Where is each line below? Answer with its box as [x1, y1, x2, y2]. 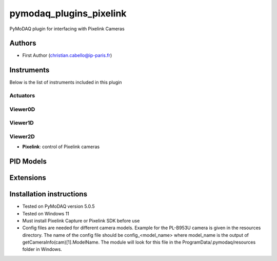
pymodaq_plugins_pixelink [9, 8, 127, 19]
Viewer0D [9, 106, 35, 113]
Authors [9, 39, 36, 48]
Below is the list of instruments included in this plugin [9, 79, 123, 86]
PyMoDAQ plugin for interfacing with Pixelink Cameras [9, 26, 125, 32]
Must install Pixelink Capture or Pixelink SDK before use [22, 217, 140, 224]
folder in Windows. [22, 246, 63, 252]
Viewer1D [9, 119, 34, 127]
